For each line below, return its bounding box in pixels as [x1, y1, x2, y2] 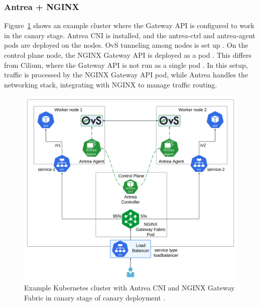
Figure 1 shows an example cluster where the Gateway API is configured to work [4, 20, 254, 31]
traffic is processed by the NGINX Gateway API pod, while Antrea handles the [4, 69, 248, 80]
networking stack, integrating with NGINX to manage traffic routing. [4, 79, 217, 89]
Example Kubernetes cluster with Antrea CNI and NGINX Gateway [24, 282, 235, 292]
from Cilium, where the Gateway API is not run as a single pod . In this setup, [4, 59, 248, 70]
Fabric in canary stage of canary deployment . [24, 292, 166, 302]
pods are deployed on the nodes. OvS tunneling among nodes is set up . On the [4, 40, 248, 50]
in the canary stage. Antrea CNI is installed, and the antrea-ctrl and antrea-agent [4, 30, 255, 40]
